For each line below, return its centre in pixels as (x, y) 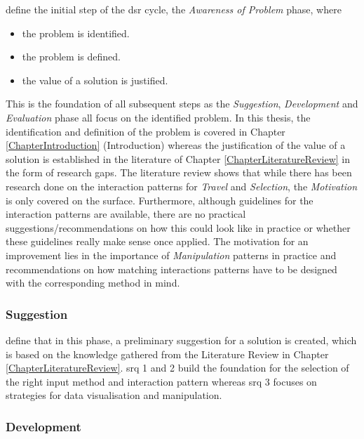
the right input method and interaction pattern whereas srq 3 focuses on (161, 381)
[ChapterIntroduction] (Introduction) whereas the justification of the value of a (176, 145)
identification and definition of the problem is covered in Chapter (146, 131)
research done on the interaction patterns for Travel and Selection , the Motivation (182, 186)
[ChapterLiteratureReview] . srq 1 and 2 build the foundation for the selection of (177, 368)
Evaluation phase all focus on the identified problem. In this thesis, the (158, 117)
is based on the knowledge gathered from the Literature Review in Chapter (167, 354)
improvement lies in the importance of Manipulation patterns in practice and (171, 255)
